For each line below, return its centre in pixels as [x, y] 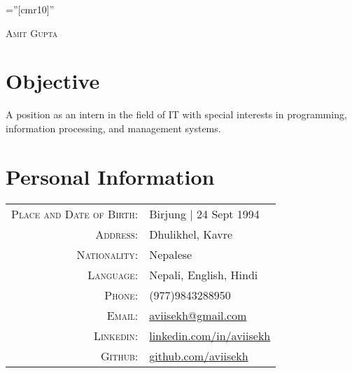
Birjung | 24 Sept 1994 [204, 213]
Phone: [121, 295]
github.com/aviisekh [199, 356]
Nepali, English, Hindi [204, 274]
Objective [53, 81]
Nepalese [171, 254]
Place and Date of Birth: [75, 213]
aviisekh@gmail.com [198, 315]
